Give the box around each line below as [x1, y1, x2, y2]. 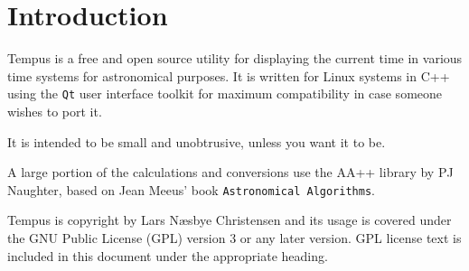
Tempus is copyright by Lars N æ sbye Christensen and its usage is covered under [7, 210, 452, 229]
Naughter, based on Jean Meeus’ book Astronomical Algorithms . [7, 180, 375, 199]
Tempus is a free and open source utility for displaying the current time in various [7, 49, 463, 68]
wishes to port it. [7, 101, 102, 120]
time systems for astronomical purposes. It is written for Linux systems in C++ [7, 66, 450, 85]
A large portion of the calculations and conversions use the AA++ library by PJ [7, 163, 454, 182]
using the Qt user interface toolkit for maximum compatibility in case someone [7, 84, 443, 103]
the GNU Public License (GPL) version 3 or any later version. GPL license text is [7, 229, 462, 247]
